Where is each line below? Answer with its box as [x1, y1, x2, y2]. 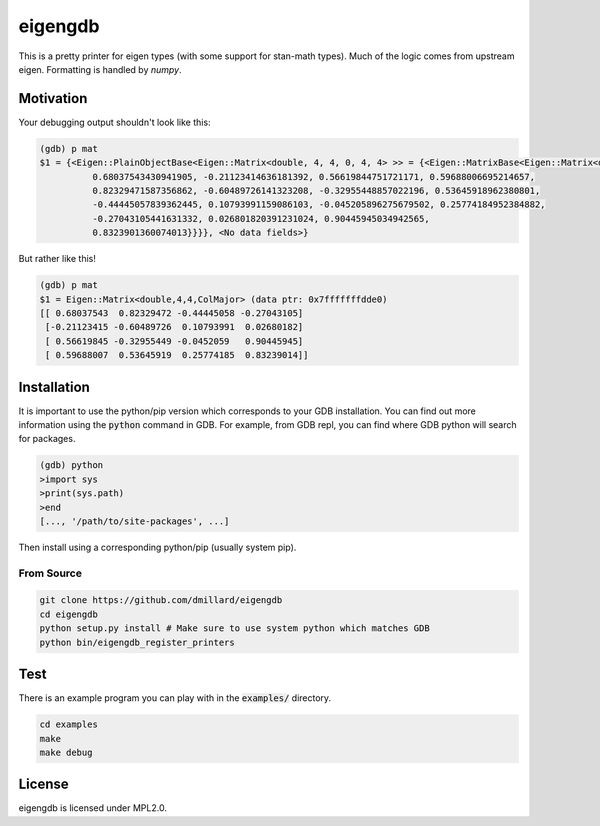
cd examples [39, 719, 99, 730]
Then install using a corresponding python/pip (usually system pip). [18, 541, 297, 553]
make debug [39, 746, 93, 758]
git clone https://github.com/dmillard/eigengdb [39, 595, 283, 606]
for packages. [18, 433, 76, 445]
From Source [18, 566, 82, 580]
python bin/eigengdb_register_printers [39, 636, 235, 648]
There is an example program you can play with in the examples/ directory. [18, 692, 332, 704]
